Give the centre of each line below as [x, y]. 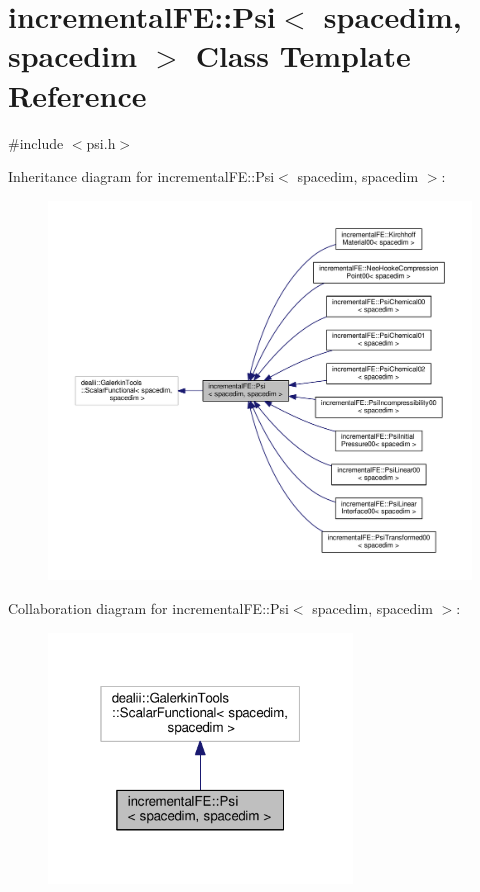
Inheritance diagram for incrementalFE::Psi [141, 176]
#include [36, 142]
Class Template [303, 55]
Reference [77, 94]
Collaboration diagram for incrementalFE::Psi [148, 607]
